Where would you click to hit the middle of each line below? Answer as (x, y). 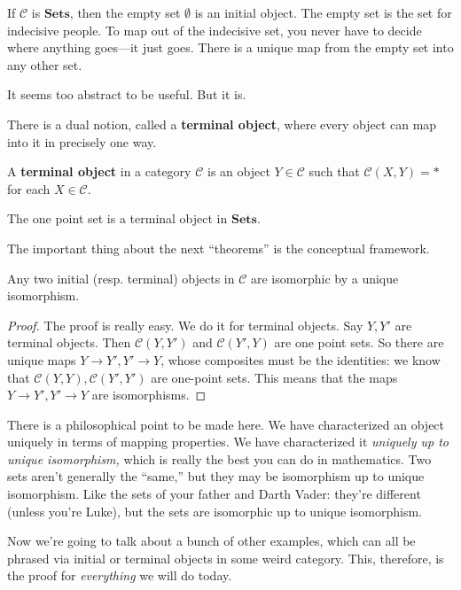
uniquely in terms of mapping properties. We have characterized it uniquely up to (228, 442)
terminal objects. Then (69, 342)
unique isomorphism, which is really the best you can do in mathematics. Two (219, 458)
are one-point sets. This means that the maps (274, 377)
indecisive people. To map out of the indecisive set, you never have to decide (215, 30)
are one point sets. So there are (359, 342)
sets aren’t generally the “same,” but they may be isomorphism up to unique (216, 476)
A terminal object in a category (99, 171)
